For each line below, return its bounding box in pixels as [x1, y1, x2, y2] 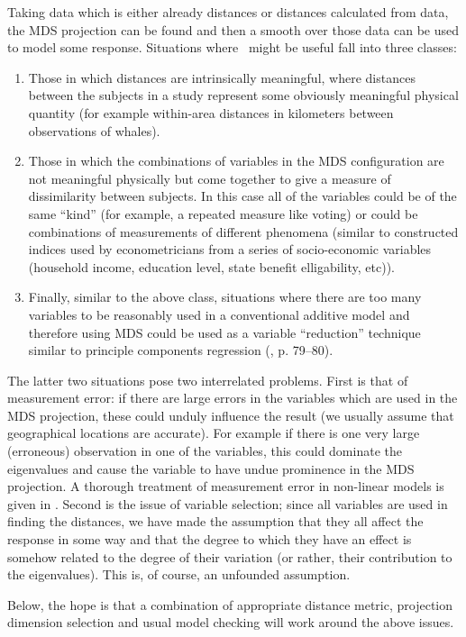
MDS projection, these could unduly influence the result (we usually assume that [7, 405, 454, 424]
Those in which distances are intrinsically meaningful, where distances [28, 68, 416, 86]
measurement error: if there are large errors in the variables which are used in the [7, 388, 458, 407]
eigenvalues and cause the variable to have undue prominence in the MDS [7, 459, 415, 478]
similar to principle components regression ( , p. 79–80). [28, 341, 334, 359]
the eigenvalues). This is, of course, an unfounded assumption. [7, 565, 351, 584]
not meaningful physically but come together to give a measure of [28, 168, 391, 187]
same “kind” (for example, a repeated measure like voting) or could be [28, 204, 418, 223]
